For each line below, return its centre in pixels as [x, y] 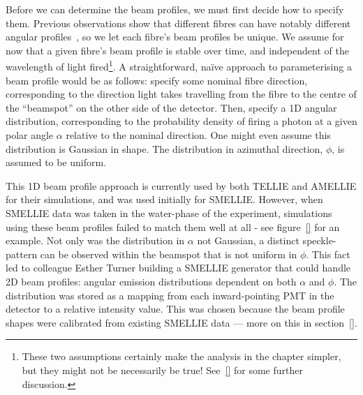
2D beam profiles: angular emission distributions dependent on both [151, 281]
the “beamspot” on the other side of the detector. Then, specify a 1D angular [171, 107]
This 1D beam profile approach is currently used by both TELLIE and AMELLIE [181, 185]
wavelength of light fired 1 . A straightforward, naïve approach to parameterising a [179, 66]
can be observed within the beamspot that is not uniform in [169, 254]
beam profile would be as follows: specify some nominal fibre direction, [157, 80]
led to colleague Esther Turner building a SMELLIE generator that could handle [178, 268]
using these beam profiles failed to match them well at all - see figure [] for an [173, 226]
